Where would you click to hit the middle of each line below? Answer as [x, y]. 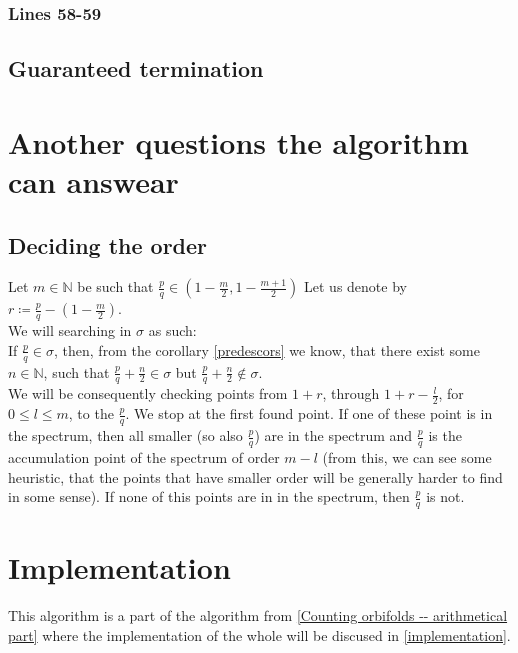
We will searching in [70, 330]
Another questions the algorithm [238, 141]
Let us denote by [355, 286]
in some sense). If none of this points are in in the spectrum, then [209, 496]
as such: [172, 330]
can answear [93, 181]
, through [351, 393]
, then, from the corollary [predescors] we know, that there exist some [267, 349]
